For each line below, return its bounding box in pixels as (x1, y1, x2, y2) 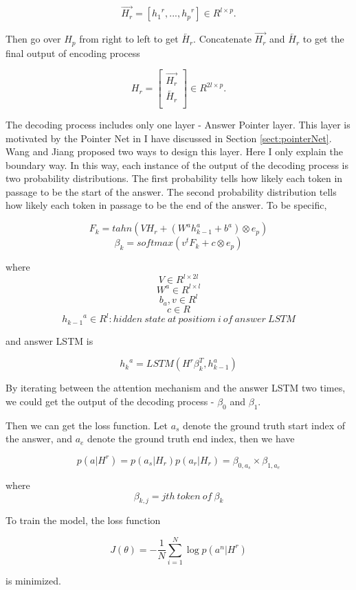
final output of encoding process (5, 45, 140, 60)
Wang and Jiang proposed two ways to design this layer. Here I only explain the (5, 144, 344, 159)
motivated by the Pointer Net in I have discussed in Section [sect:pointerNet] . (5, 131, 332, 145)
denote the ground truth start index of (183, 418, 346, 432)
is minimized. (5, 574, 61, 588)
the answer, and (5, 431, 72, 446)
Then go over (5, 32, 61, 46)
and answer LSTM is (5, 333, 93, 348)
